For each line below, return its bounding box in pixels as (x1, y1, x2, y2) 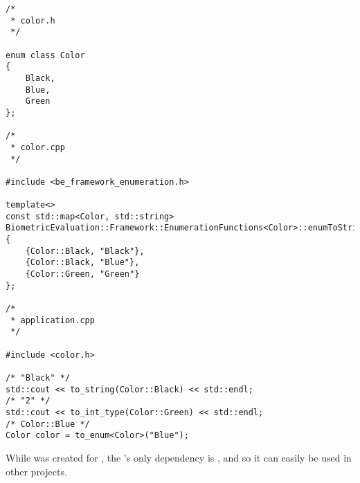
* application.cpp (10, 315, 95, 325)
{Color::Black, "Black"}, (25, 246, 145, 256)
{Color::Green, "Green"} (25, 269, 140, 280)
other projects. (6, 464, 67, 478)
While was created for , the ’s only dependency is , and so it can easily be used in (6, 450, 352, 464)
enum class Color (6, 50, 85, 60)
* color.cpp (10, 142, 65, 152)
